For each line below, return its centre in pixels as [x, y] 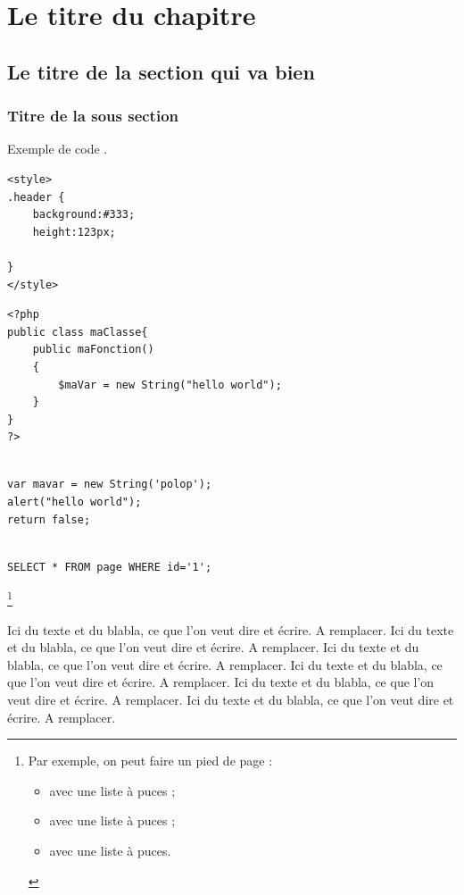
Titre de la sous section [93, 116]
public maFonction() [93, 350]
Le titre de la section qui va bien [161, 71]
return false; [49, 519]
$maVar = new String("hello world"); [170, 385]
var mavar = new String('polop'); [110, 485]
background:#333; [84, 215]
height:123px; [74, 232]
